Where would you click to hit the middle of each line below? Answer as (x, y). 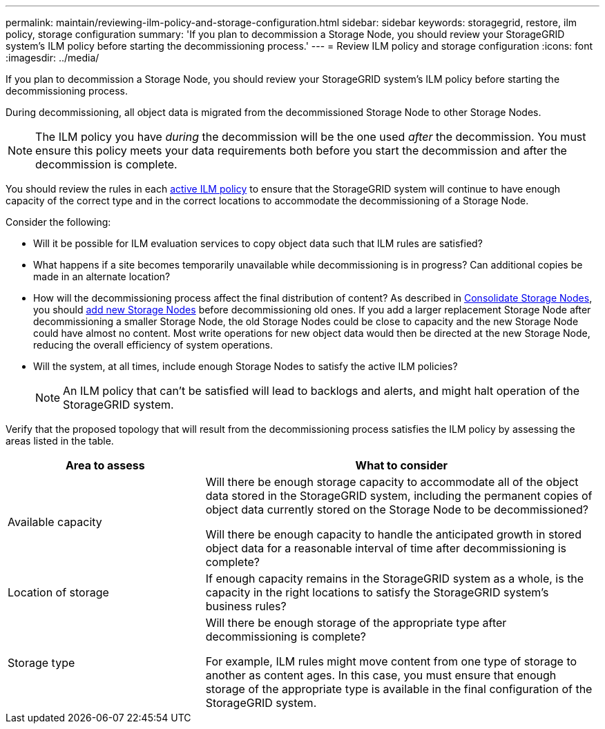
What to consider (402, 465)
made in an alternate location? (102, 276)
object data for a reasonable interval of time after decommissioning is (386, 548)
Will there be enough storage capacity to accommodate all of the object (392, 482)
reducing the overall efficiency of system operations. (153, 345)
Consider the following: (58, 222)
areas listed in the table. (60, 441)
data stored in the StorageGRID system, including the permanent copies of (399, 496)
